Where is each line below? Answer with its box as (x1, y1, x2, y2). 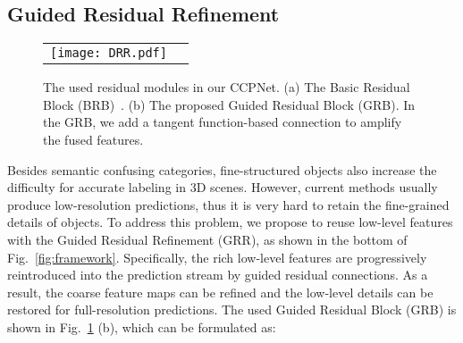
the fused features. (43, 130, 144, 148)
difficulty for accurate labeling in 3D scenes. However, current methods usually (7, 178, 438, 197)
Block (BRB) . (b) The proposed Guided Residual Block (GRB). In (43, 95, 416, 113)
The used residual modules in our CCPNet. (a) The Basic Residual (43, 78, 410, 96)
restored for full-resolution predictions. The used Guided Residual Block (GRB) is (7, 300, 457, 319)
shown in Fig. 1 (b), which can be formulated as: (7, 317, 276, 336)
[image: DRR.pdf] (50, 46, 167, 61)
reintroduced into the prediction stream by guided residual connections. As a (7, 265, 428, 284)
